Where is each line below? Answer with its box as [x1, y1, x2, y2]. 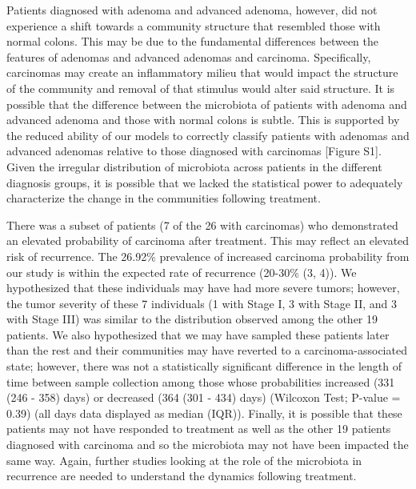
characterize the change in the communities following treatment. [6, 190, 321, 206]
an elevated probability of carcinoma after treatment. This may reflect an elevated [6, 232, 410, 249]
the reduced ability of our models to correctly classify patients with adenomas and [6, 126, 410, 143]
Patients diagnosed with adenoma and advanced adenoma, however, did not [6, 2, 378, 18]
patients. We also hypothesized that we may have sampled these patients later [6, 326, 390, 343]
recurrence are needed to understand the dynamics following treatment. [6, 467, 357, 484]
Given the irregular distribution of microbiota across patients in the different [6, 158, 382, 174]
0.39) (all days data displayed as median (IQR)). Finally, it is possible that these [6, 404, 402, 421]
